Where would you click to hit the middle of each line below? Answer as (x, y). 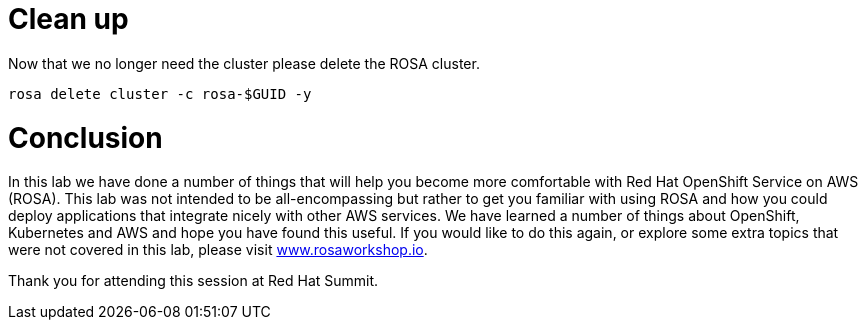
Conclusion (85, 137)
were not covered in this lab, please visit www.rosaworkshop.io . (218, 250)
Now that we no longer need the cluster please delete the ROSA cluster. (244, 63)
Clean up (68, 19)
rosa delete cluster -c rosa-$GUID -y (160, 93)
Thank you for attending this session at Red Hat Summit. (193, 281)
